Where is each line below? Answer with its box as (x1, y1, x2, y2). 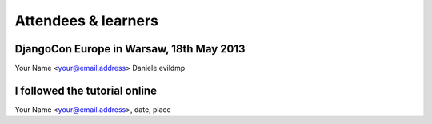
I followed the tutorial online (14, 83, 158, 97)
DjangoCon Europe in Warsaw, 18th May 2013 (14, 42, 246, 56)
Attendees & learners (14, 12, 159, 29)
